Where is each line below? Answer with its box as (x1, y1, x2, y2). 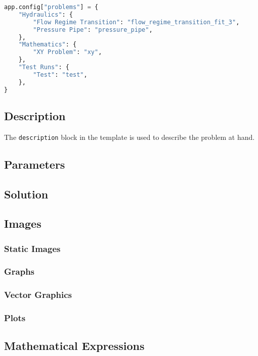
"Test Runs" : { (18, 64, 69, 71)
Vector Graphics (4, 288, 72, 301)
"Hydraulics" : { (18, 11, 73, 18)
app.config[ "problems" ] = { (4, 4, 99, 11)
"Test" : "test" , (33, 71, 88, 78)
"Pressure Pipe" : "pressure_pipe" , (33, 26, 153, 33)
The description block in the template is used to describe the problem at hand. (4, 131, 255, 142)
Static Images (4, 242, 61, 255)
